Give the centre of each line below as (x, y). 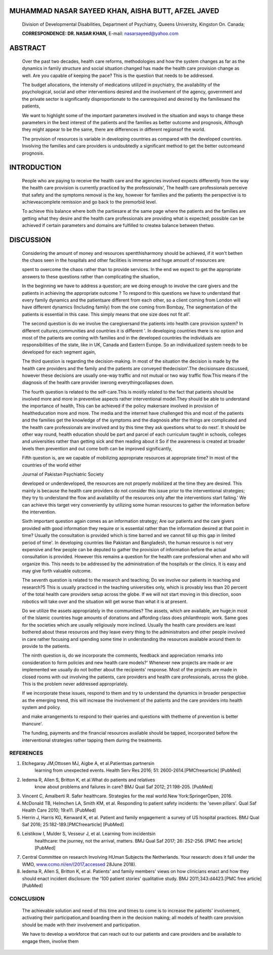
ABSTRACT (28, 48)
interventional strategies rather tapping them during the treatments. (92, 740)
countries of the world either (52, 465)
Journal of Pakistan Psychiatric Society (63, 474)
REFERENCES (26, 753)
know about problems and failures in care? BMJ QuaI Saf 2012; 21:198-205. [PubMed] (124, 787)
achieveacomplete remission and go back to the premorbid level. (89, 202)
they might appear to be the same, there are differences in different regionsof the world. (114, 130)
